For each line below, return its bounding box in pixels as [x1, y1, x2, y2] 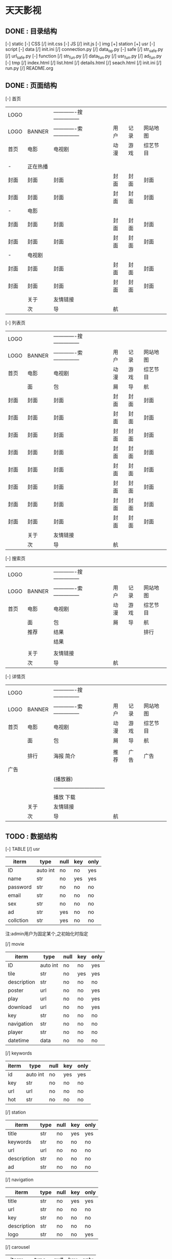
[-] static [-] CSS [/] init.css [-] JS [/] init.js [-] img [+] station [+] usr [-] [5, 41, 155, 47]
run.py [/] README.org [5, 65, 54, 71]
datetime [8, 1037, 29, 1044]
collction [8, 917, 29, 924]
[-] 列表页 [5, 320, 26, 326]
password [8, 884, 32, 891]
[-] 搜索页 [5, 555, 26, 561]
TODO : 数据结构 [5, 832, 57, 840]
